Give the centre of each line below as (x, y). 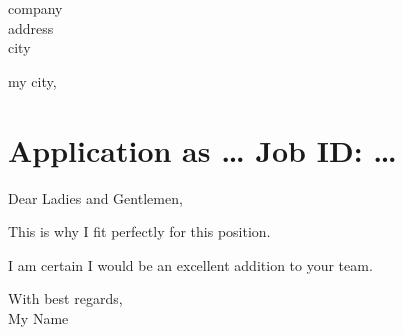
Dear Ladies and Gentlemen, (95, 197)
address (31, 27)
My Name (38, 317)
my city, (32, 80)
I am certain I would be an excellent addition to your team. (190, 264)
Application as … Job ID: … (202, 149)
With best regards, (65, 298)
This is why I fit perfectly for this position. (139, 231)
